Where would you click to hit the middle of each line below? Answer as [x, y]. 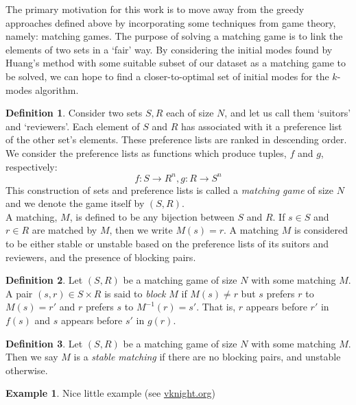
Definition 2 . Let [44, 280]
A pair [19, 293]
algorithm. [57, 89]
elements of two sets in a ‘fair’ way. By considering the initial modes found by [169, 49]
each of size [190, 113]
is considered [321, 230]
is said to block [135, 293]
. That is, [216, 307]
